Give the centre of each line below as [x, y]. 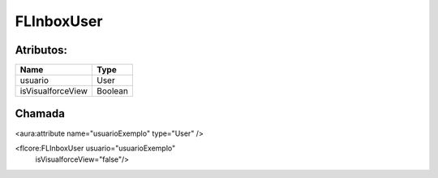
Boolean [112, 91]
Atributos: [41, 50]
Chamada [40, 114]
